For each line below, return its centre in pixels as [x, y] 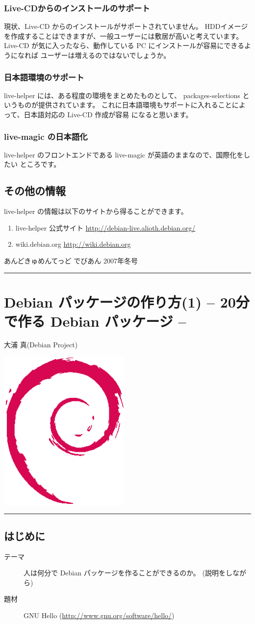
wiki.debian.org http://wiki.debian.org [73, 244]
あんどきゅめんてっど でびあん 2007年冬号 [71, 260]
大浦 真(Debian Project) [41, 344]
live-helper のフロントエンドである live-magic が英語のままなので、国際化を [124, 154]
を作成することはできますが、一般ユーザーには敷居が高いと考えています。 [124, 36]
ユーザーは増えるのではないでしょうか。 [105, 55]
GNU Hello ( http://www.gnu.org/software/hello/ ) [99, 615]
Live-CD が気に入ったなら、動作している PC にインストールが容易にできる [124, 45]
